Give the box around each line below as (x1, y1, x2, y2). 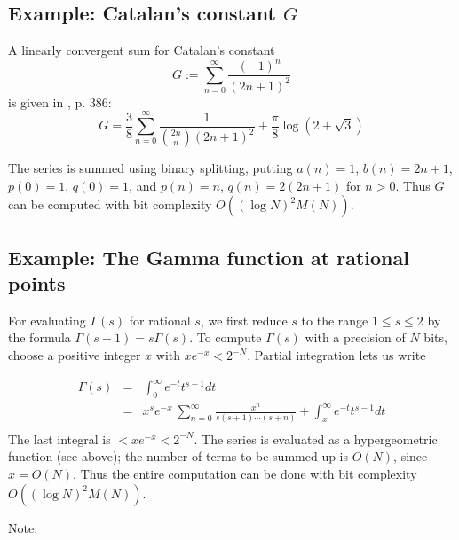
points (8, 270, 66, 296)
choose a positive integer (8, 346, 141, 364)
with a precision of (305, 328, 406, 347)
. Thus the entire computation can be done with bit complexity (73, 464, 417, 482)
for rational (129, 310, 191, 329)
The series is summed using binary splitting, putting (8, 159, 293, 177)
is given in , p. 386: (8, 92, 112, 111)
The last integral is (8, 429, 111, 448)
